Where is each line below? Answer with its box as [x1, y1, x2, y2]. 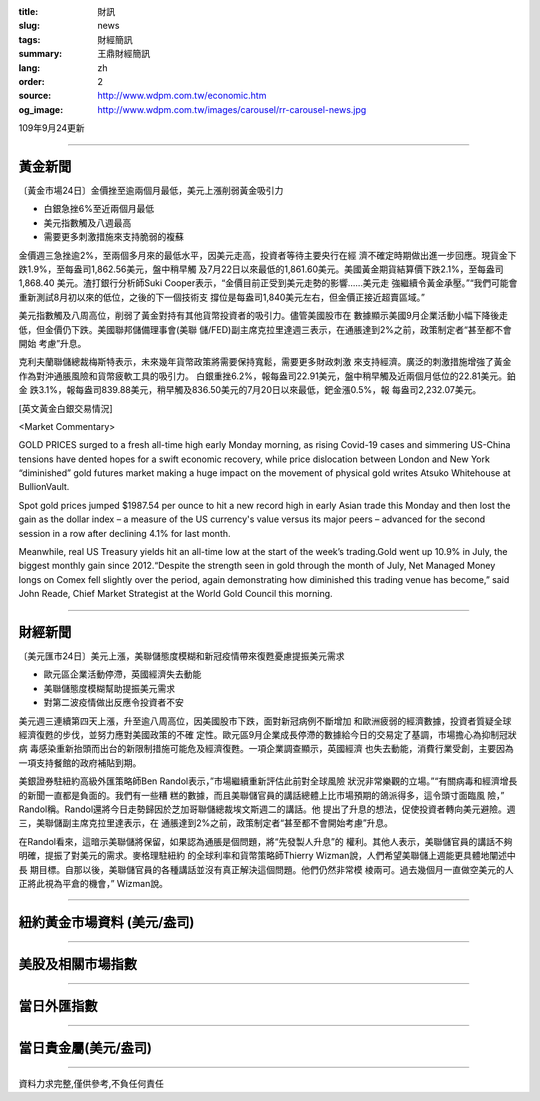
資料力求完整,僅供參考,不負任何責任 [18, 1078, 165, 1090]
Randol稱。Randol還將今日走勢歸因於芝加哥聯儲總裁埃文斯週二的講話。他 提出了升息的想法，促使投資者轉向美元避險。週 [18, 803, 516, 815]
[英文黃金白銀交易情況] [18, 402, 114, 414]
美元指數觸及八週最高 [43, 216, 132, 229]
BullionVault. [18, 481, 70, 493]
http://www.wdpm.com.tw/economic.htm [97, 90, 267, 102]
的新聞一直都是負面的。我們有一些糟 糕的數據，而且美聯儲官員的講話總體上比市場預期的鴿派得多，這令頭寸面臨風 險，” [18, 789, 505, 801]
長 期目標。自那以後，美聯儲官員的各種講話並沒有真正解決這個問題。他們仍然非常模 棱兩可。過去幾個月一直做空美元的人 [18, 863, 514, 875]
